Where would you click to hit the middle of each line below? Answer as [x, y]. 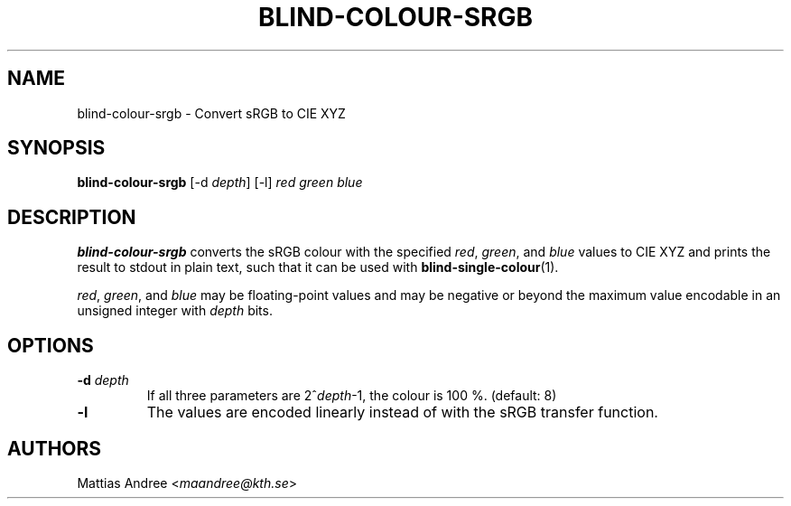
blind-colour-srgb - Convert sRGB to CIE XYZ [211, 113]
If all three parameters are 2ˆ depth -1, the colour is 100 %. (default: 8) [352, 396]
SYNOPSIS [56, 148]
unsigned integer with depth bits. [175, 311]
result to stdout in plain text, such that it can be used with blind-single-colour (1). [318, 267]
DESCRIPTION [72, 217]
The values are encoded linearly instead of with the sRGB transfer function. [402, 412]
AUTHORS [55, 448]
